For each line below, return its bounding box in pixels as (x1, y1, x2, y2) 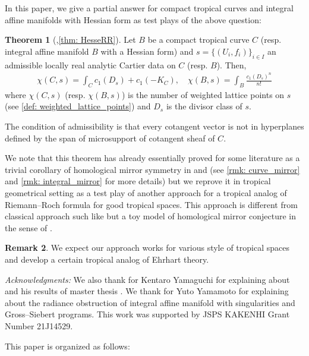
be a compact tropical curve (147, 33, 250, 46)
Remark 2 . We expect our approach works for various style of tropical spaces (5, 241, 289, 254)
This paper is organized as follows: (5, 339, 130, 352)
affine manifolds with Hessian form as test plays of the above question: (5, 13, 261, 26)
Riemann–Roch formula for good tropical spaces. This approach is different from (5, 198, 298, 210)
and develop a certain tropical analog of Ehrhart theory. (5, 253, 209, 265)
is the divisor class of (166, 100, 242, 112)
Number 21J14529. (5, 319, 73, 332)
